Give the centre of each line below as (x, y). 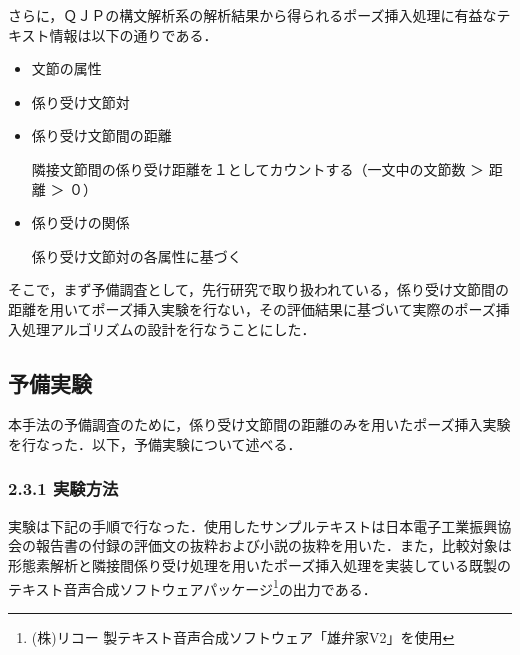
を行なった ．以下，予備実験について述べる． (155, 443)
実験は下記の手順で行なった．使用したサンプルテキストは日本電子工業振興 (253, 525)
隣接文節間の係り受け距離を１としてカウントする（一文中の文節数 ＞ (258, 168)
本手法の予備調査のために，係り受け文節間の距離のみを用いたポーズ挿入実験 (259, 424)
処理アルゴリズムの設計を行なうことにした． (168, 328)
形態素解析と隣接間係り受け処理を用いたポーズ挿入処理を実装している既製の (259, 564)
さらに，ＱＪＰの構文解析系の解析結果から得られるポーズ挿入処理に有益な (252, 15)
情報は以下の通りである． (133, 34)
